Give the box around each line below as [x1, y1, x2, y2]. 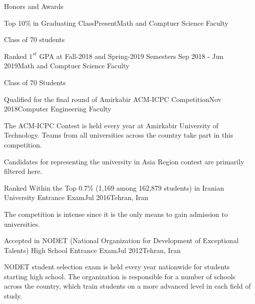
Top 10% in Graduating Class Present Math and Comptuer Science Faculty [4, 17, 229, 28]
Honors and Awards [4, 1, 64, 11]
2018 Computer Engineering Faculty [4, 103, 111, 114]
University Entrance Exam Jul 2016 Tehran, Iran [4, 192, 149, 203]
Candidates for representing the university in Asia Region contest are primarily [4, 156, 245, 166]
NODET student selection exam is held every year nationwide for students [4, 261, 230, 272]
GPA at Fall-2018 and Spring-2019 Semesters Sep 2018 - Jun [39, 51, 224, 61]
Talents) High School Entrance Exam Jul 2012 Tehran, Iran [4, 245, 181, 255]
